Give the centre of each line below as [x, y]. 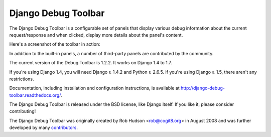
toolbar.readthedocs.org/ [35, 95]
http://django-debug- [203, 88]
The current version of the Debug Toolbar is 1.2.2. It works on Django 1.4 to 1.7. [91, 63]
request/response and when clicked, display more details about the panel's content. [96, 35]
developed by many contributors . [43, 127]
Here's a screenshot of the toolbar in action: [55, 44]
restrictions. [22, 79]
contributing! [23, 111]
